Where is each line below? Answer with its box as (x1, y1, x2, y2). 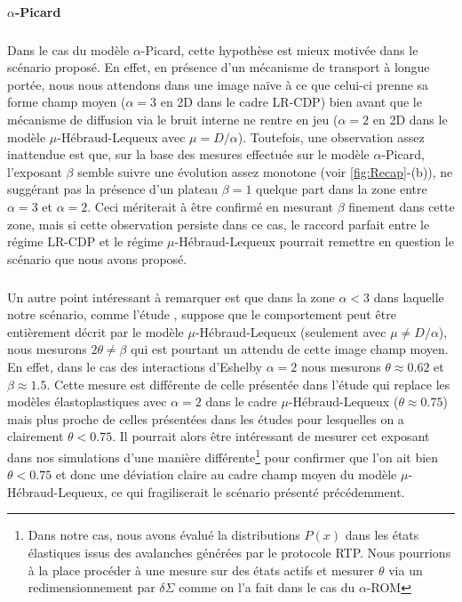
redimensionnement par (28, 578, 155, 597)
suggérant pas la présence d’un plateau (7, 180, 219, 198)
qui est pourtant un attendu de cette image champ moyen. (131, 340, 449, 358)
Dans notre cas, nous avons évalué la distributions (28, 526, 300, 544)
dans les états (345, 526, 419, 544)
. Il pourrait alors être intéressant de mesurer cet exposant (112, 427, 430, 445)
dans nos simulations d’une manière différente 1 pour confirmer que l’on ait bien (7, 445, 439, 466)
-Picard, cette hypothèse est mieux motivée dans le (140, 40, 418, 59)
